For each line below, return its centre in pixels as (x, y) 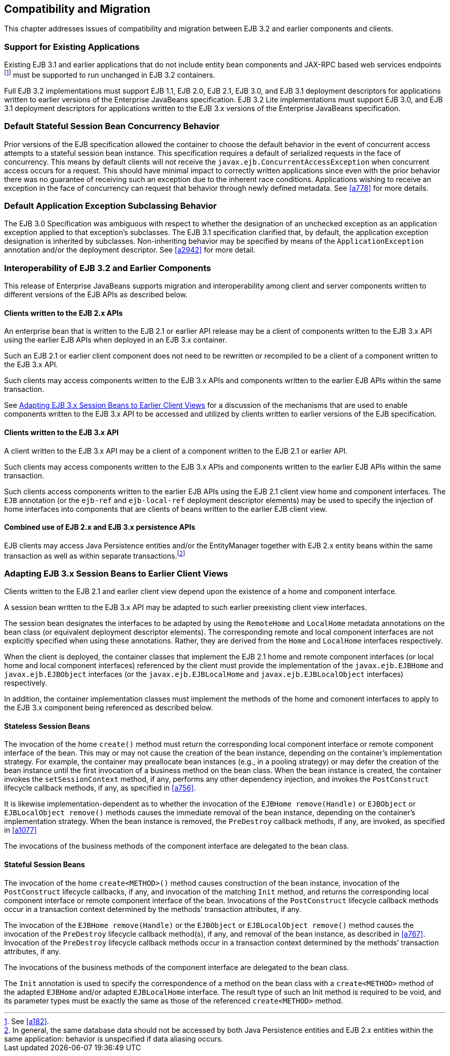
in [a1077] (21, 830)
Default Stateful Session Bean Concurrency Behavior (112, 126)
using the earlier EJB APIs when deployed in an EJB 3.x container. (116, 340)
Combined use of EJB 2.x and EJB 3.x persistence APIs (100, 527)
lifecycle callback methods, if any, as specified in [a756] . (100, 788)
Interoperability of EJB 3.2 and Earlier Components (108, 268)
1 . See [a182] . (27, 1021)
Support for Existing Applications (72, 47)
